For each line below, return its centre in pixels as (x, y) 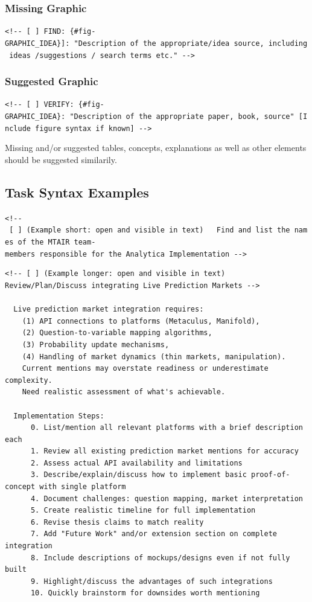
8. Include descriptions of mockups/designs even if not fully (160, 558)
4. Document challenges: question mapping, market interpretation (167, 498)
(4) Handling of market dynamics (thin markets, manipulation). (154, 357)
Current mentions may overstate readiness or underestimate (145, 369)
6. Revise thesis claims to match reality (117, 522)
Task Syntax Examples (77, 192)
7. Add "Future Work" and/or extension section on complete (154, 534)
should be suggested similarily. (61, 159)
